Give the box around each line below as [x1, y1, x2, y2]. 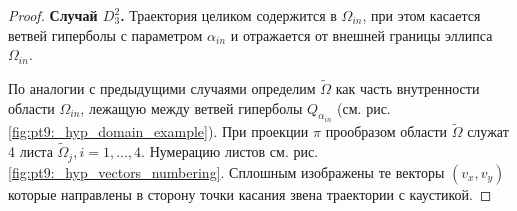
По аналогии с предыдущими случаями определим [8, 78, 316, 98]
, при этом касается [362, 5, 481, 25]
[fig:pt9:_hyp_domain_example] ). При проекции [8, 121, 309, 142]
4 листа [8, 141, 53, 162]
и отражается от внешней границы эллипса [230, 24, 493, 45]
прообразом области [325, 121, 448, 142]
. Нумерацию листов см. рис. [141, 141, 319, 162]
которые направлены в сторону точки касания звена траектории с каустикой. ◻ [8, 183, 492, 204]
